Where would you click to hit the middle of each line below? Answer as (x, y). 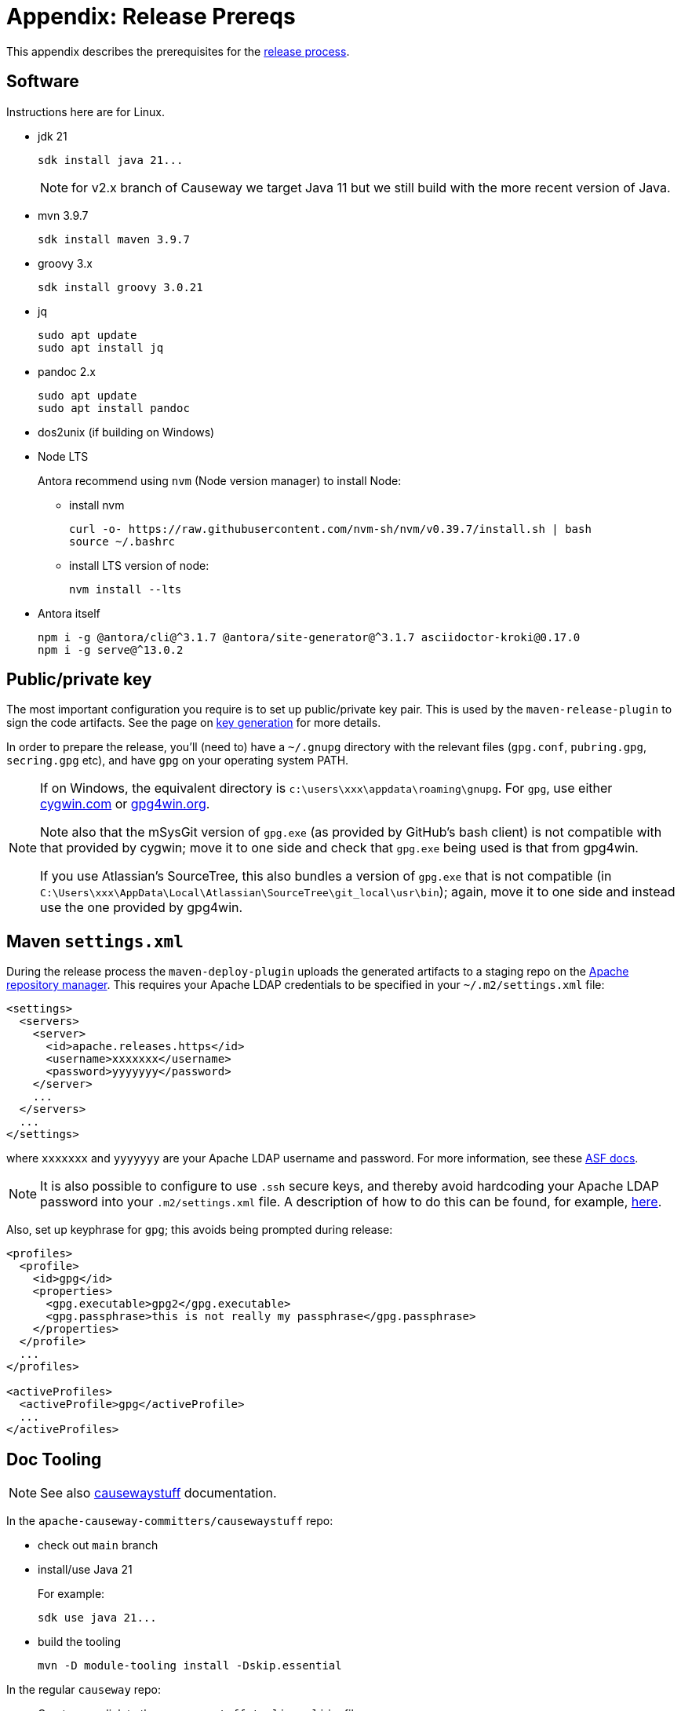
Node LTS (63, 456)
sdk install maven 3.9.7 (114, 239)
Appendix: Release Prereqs (151, 16)
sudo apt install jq (101, 347)
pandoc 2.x (67, 371)
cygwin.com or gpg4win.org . (125, 804)
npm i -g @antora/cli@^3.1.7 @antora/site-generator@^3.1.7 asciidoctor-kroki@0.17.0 (309, 637)
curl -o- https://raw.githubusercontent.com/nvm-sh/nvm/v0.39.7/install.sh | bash (330, 529)
